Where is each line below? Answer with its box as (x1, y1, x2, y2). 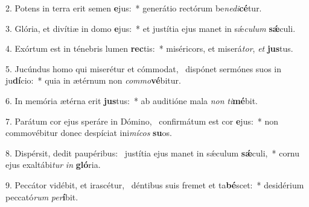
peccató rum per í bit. (5, 190, 78, 203)
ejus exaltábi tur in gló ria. (5, 158, 101, 171)
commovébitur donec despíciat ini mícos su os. (5, 126, 172, 139)
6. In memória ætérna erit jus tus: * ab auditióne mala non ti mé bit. (5, 94, 258, 107)
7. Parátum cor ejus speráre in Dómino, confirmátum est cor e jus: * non (5, 114, 279, 127)
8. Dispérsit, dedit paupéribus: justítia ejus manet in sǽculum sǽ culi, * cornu (5, 146, 300, 159)
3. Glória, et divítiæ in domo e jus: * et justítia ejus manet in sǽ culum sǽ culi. (5, 22, 296, 34)
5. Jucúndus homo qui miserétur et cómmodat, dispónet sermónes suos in (5, 62, 282, 75)
